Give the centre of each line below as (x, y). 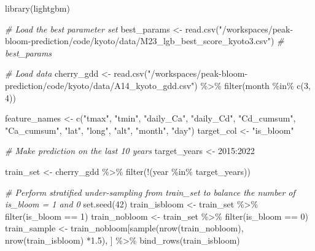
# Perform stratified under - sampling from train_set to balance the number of (150, 192)
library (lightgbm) (37, 8)
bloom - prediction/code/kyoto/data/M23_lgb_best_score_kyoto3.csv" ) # (145, 41)
